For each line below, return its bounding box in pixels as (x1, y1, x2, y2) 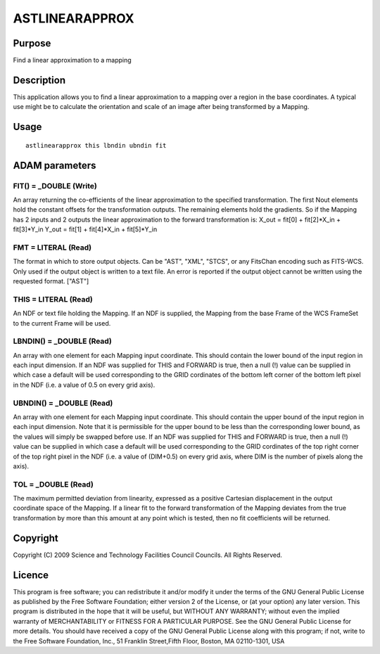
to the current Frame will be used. (13, 319, 111, 327)
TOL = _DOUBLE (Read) (13, 479, 94, 489)
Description (13, 74, 66, 86)
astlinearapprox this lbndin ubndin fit (25, 141, 167, 149)
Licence (13, 569, 49, 581)
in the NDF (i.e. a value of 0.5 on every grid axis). (13, 380, 156, 389)
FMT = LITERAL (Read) (13, 243, 91, 252)
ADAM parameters (13, 159, 96, 172)
